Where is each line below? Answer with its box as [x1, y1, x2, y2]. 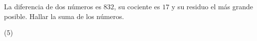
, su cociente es [114, 1, 160, 11]
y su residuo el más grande [171, 1, 254, 11]
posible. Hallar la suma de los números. [4, 11, 124, 21]
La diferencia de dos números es [4, 1, 101, 11]
